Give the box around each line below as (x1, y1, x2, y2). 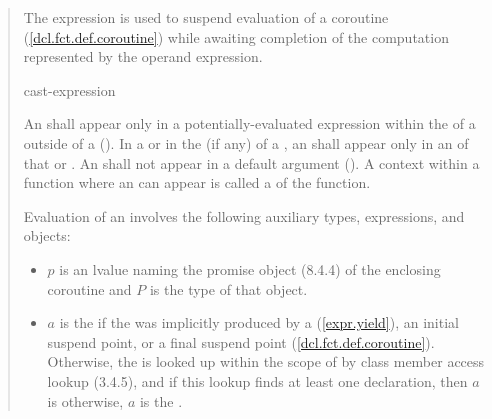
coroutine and (47, 278, 132, 299)
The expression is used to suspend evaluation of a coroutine (23, 7, 389, 27)
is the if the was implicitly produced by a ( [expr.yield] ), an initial (59, 312, 459, 333)
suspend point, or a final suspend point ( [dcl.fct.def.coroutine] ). (47, 331, 435, 352)
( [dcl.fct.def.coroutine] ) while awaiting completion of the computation (23, 26, 449, 47)
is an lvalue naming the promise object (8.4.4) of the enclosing (59, 258, 441, 279)
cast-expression (23, 79, 116, 100)
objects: (23, 225, 71, 246)
